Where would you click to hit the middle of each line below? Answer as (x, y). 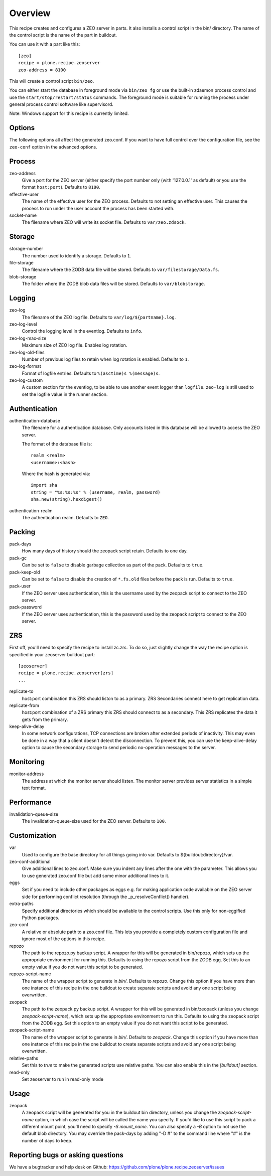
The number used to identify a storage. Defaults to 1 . (77, 255)
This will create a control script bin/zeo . (52, 81)
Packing (22, 532)
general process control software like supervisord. (61, 104)
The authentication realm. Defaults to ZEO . (65, 518)
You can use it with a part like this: (45, 44)
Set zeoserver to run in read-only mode (63, 1079)
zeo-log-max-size (28, 338)
